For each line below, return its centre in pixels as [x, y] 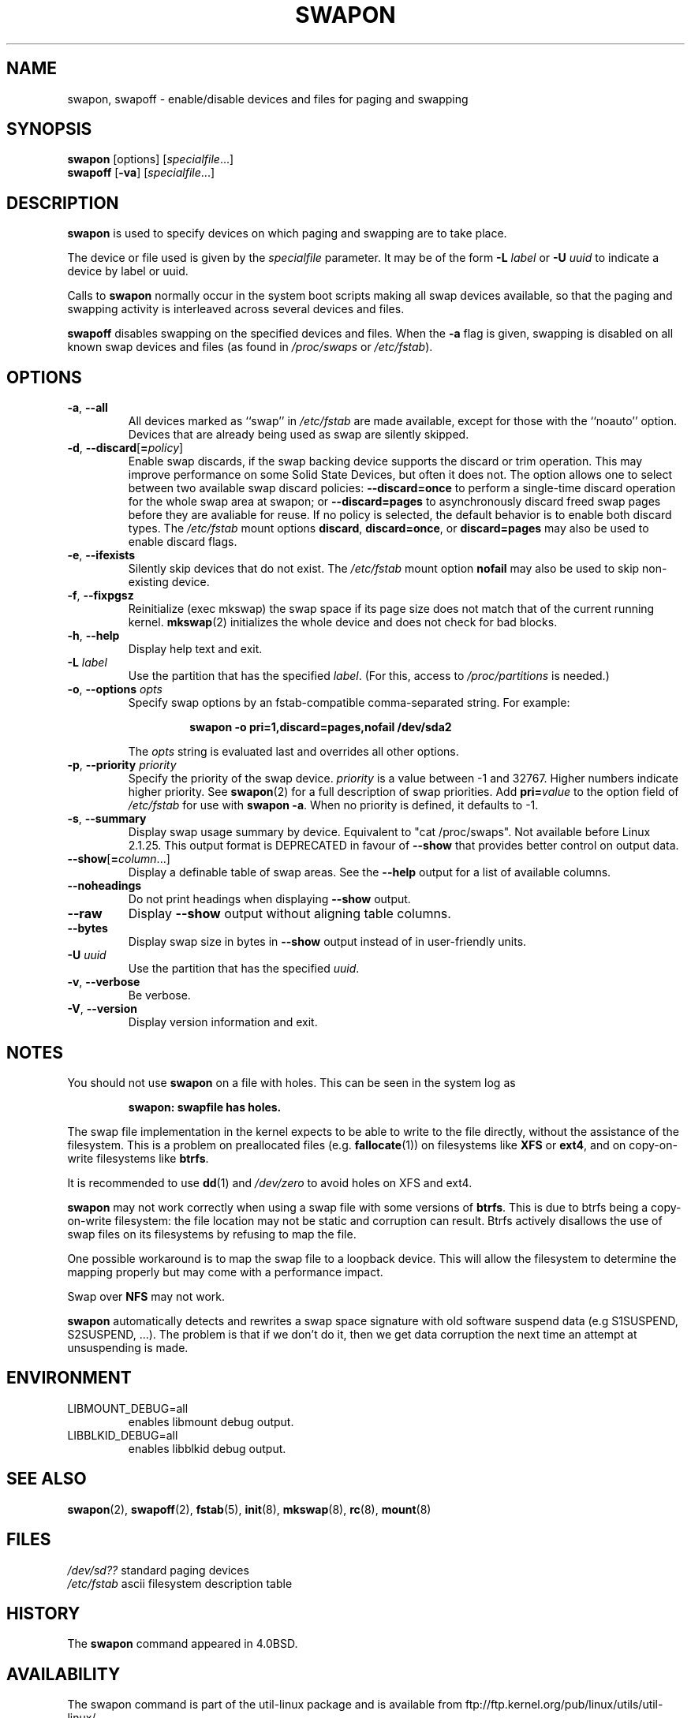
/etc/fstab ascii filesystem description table [180, 1583]
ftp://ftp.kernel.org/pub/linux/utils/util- [564, 1705]
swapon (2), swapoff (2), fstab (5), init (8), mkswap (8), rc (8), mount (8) [249, 1509]
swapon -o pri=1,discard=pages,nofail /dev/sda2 [321, 727]
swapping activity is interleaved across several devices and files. [236, 309]
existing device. [169, 582]
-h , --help [93, 636]
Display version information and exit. [223, 1022]
